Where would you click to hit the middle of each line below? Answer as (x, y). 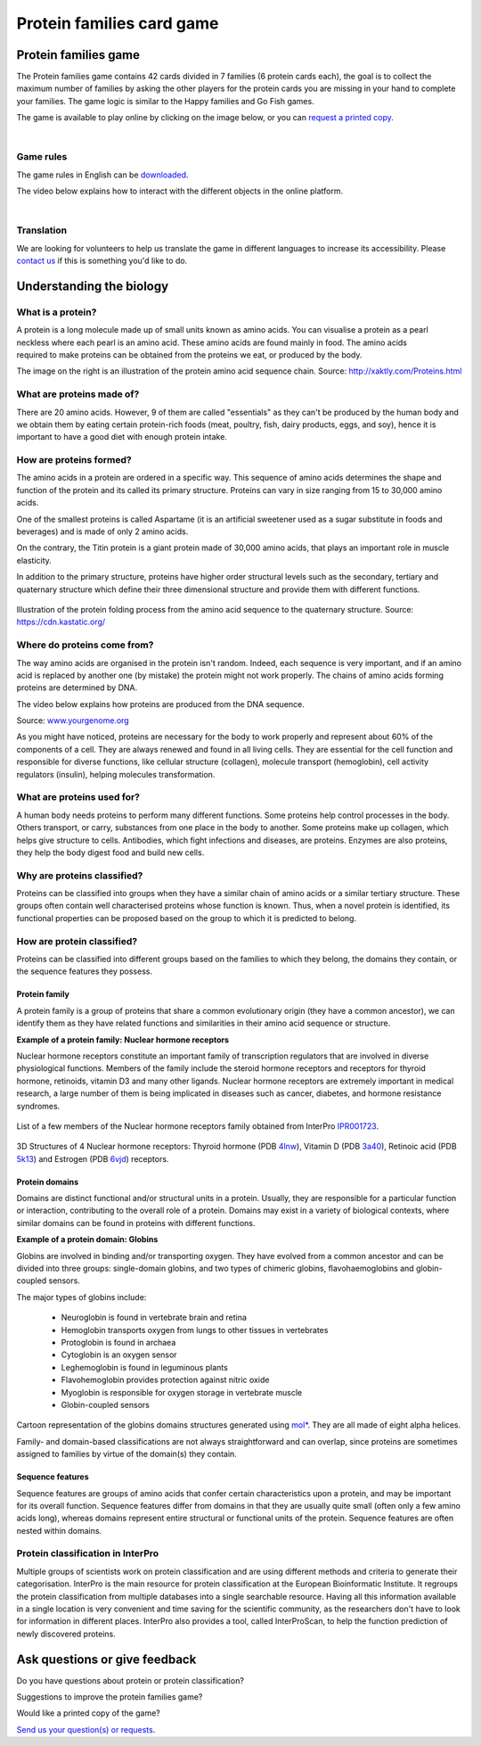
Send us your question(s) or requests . (86, 1729)
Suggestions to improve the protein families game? (110, 1697)
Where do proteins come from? (85, 645)
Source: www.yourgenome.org (73, 721)
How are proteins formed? (74, 460)
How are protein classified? (77, 941)
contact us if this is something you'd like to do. (102, 261)
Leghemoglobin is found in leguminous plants (145, 1367)
